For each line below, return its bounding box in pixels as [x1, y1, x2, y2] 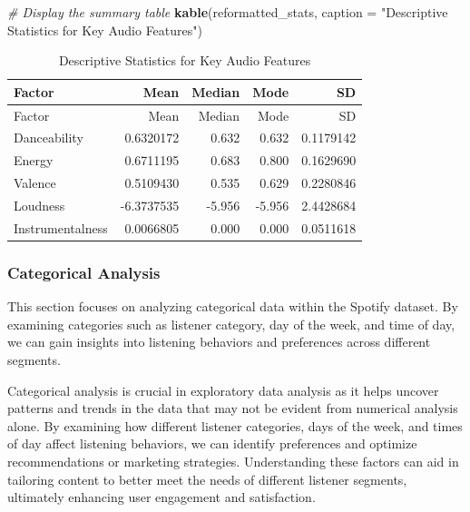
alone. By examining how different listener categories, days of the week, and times [7, 416, 463, 435]
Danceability [14, 128, 83, 147]
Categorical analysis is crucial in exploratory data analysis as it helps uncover [7, 380, 439, 399]
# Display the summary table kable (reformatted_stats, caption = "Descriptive [7, 3, 448, 21]
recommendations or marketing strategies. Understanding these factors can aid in [7, 451, 459, 470]
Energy [14, 151, 54, 170]
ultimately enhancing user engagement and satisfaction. [7, 487, 316, 507]
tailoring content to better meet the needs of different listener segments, [7, 469, 407, 488]
